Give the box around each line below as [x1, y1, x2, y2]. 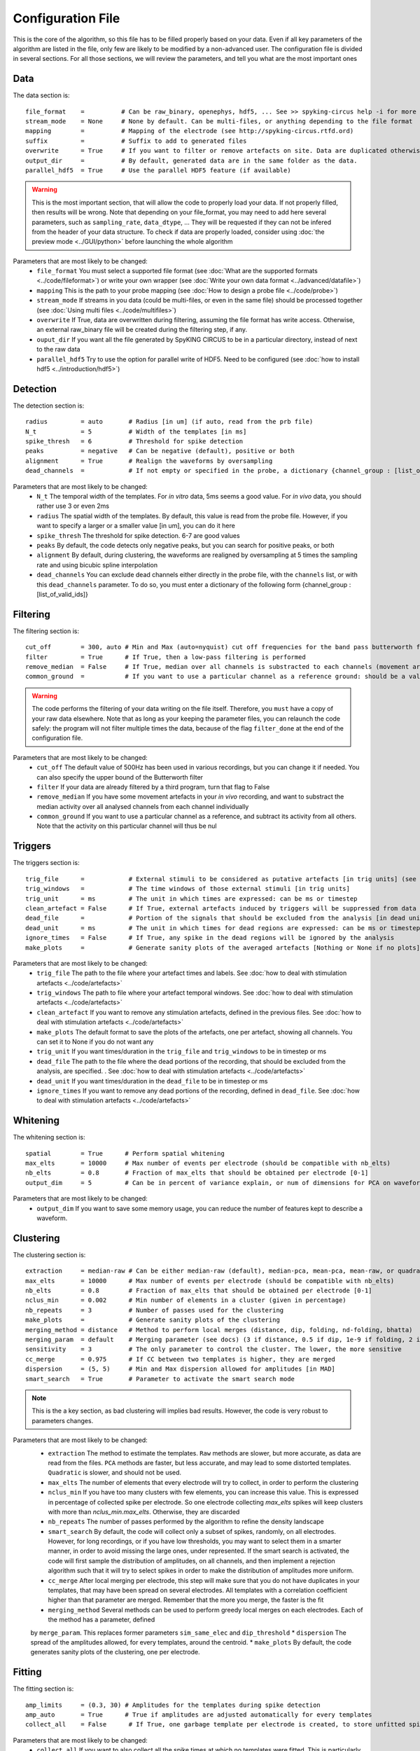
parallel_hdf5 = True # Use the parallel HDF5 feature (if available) [25, 166, 291, 174]
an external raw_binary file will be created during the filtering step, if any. [36, 326, 248, 334]
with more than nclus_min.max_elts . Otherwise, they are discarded [48, 1507, 240, 1516]
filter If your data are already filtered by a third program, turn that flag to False [36, 782, 270, 791]
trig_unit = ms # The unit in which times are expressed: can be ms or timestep [25, 894, 358, 903]
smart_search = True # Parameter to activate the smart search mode [25, 1375, 295, 1383]
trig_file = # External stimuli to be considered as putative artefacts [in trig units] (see [25, 875, 416, 883]
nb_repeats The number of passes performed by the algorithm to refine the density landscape [48, 1517, 325, 1526]
